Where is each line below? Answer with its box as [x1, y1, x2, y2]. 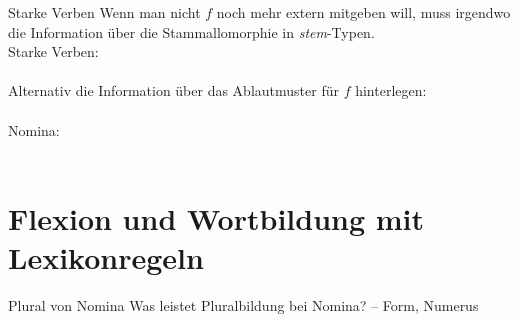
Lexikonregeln [8, 237, 204, 278]
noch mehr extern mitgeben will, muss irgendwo [216, 2, 511, 22]
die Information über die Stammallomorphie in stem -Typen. [8, 21, 375, 42]
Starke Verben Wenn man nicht [8, 2, 201, 22]
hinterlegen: [355, 80, 427, 101]
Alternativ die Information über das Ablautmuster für [8, 80, 339, 101]
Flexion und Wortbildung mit [8, 197, 425, 238]
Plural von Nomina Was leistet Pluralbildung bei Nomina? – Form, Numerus [8, 295, 479, 316]
